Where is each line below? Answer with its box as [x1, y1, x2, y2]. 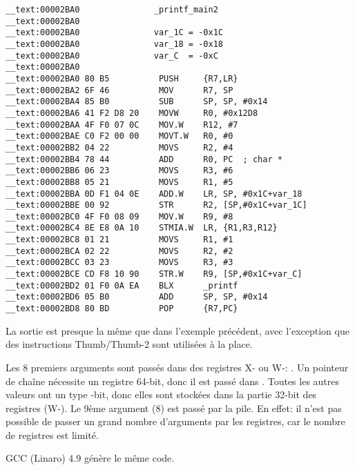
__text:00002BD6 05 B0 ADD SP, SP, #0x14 [6, 292, 268, 302]
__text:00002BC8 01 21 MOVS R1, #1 [6, 235, 233, 245]
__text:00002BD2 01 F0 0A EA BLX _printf [6, 280, 238, 291]
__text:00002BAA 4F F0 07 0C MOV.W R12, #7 [6, 119, 238, 130]
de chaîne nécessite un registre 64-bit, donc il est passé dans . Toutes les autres [6, 373, 340, 388]
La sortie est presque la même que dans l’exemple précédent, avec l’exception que [6, 323, 349, 337]
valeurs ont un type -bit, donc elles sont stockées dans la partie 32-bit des [6, 387, 317, 402]
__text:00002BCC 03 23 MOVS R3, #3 [6, 257, 233, 268]
